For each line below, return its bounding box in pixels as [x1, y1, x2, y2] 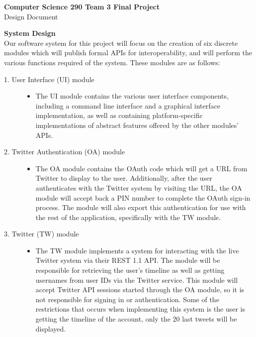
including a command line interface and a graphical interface [35, 100, 220, 111]
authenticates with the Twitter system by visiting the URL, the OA [35, 182, 242, 193]
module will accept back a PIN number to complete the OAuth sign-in [35, 192, 251, 203]
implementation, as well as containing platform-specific [35, 110, 203, 120]
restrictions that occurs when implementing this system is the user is [35, 304, 245, 314]
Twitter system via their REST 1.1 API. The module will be [35, 255, 220, 265]
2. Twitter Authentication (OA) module [4, 146, 125, 157]
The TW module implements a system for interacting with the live [35, 245, 239, 255]
